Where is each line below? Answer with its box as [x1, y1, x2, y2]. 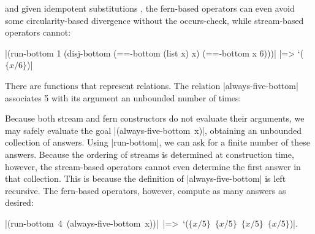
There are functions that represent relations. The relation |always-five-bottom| [5, 79, 298, 92]
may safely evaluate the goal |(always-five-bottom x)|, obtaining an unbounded [5, 123, 302, 136]
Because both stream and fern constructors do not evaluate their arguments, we [5, 112, 305, 125]
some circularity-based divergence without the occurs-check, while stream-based [5, 14, 304, 26]
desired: [5, 196, 34, 209]
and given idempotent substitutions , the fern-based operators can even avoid [5, 2, 295, 14]
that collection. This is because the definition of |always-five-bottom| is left [5, 172, 286, 185]
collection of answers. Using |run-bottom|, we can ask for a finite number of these [5, 136, 310, 149]
